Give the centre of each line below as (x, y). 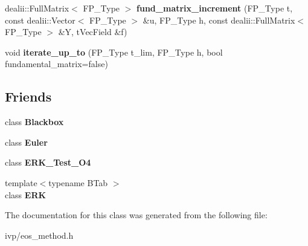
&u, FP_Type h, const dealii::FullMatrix (219, 20)
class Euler (26, 142)
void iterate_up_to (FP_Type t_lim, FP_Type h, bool (114, 52)
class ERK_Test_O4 (48, 162)
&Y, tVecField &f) (93, 32)
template (21, 182)
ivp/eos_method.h (39, 235)
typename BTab (78, 182)
